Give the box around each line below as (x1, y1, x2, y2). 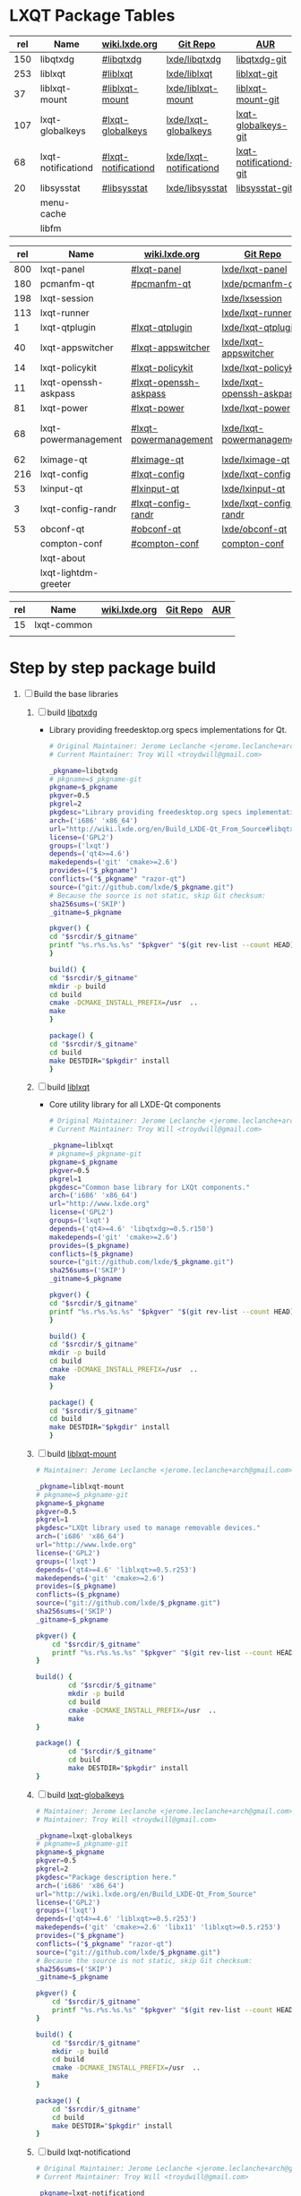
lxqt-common (34, 618, 93, 631)
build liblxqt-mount (47, 1449, 116, 1459)
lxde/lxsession (221, 292, 282, 305)
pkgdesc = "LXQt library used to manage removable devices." (35, 1524, 262, 1533)
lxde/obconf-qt (221, 522, 288, 535)
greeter (39, 577, 72, 590)
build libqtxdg (47, 707, 98, 718)
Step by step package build (9, 658, 217, 678)
